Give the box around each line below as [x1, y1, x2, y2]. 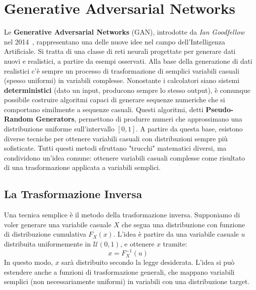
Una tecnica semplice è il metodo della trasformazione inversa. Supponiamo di [4, 209, 240, 220]
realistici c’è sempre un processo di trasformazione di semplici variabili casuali [4, 65, 240, 76]
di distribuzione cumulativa [4, 229, 86, 239]
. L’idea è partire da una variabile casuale [113, 229, 239, 239]
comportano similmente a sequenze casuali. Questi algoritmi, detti [4, 104, 204, 114]
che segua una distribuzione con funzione [121, 219, 245, 229]
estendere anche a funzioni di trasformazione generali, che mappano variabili [4, 266, 235, 277]
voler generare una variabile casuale [4, 219, 111, 229]
